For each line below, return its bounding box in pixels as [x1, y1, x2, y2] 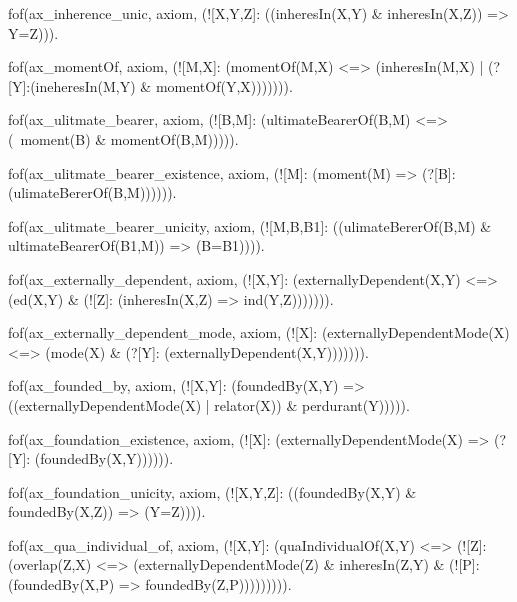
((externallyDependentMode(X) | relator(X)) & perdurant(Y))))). [8, 394, 410, 415]
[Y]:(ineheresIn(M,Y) [8, 75, 136, 96]
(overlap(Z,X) [8, 554, 92, 575]
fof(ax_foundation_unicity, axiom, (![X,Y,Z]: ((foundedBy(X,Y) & [8, 481, 417, 502]
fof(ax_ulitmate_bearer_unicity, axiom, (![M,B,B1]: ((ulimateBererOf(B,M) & [8, 215, 492, 236]
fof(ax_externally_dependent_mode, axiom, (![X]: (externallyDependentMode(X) [8, 322, 510, 343]
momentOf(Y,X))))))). [155, 75, 293, 96]
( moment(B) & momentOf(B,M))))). [8, 128, 239, 149]
